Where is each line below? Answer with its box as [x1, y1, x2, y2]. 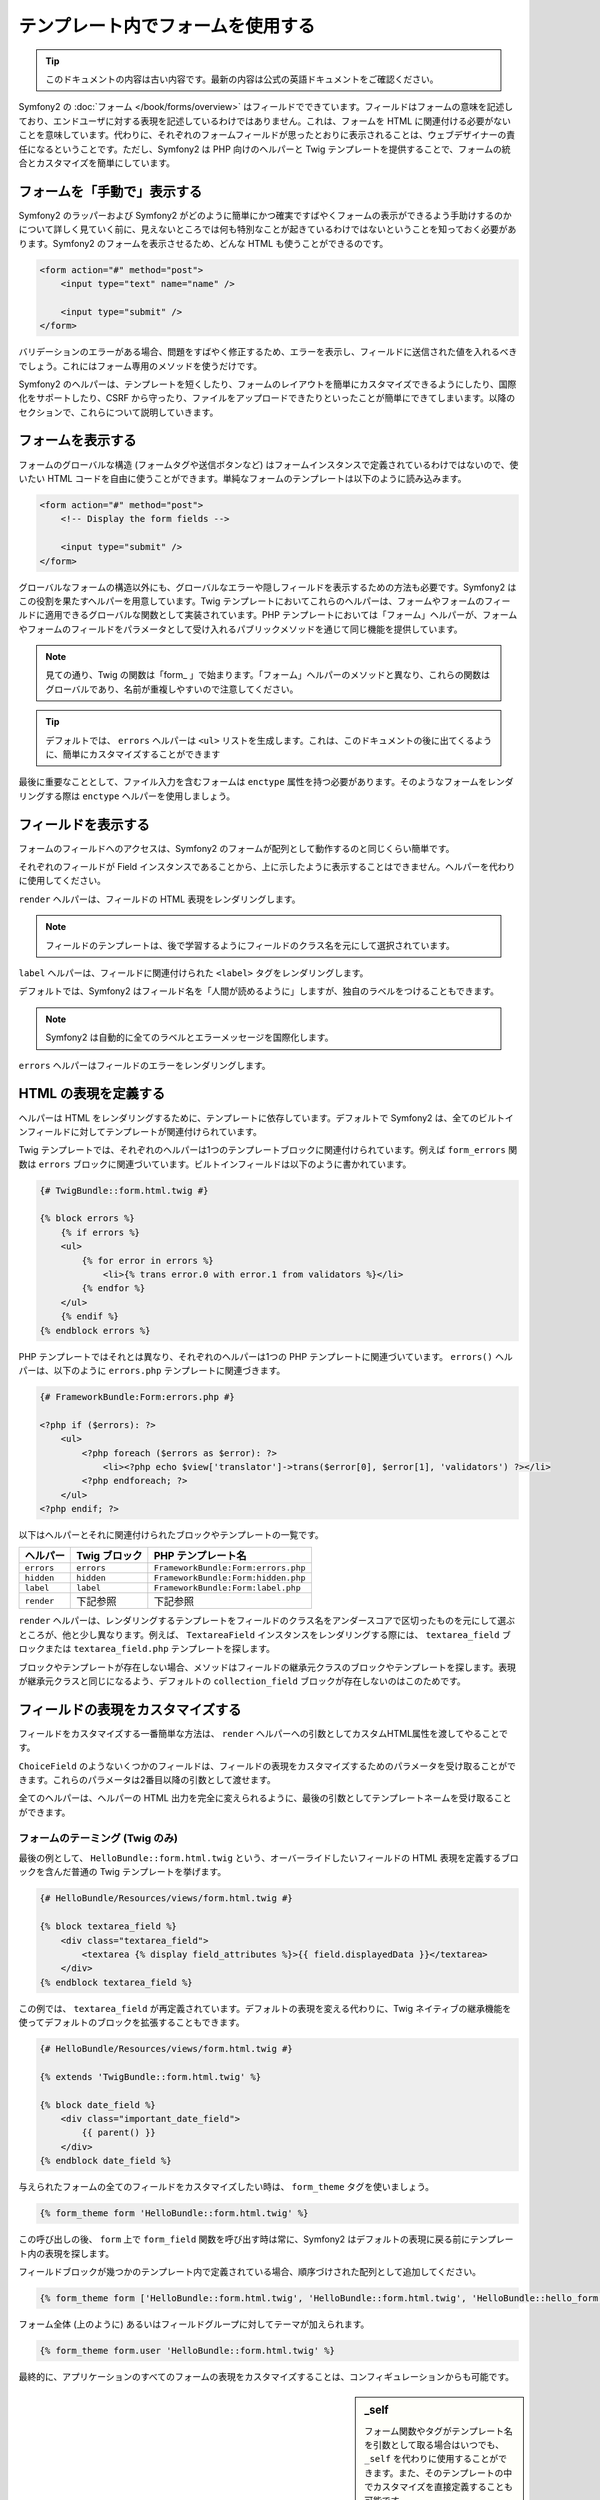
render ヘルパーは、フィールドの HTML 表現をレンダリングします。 [18, 893, 301, 905]
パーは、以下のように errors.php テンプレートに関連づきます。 [18, 1364, 286, 1376]
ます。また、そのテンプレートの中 [372, 2466, 513, 2479]
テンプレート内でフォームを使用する [18, 15, 316, 37]
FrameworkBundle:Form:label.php [153, 1583, 302, 1594]
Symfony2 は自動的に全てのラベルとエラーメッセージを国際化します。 [45, 1031, 334, 1044]
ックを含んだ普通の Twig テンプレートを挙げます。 [18, 1866, 227, 1878]
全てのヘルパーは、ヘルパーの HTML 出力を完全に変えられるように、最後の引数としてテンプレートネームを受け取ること [18, 1792, 512, 1804]
